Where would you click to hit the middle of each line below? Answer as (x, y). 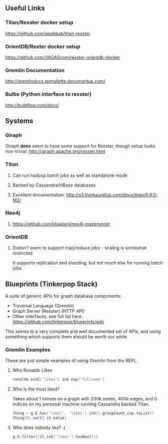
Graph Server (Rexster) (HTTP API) (49, 311)
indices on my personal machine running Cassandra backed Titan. (81, 404)
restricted (22, 253)
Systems (19, 121)
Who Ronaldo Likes (32, 370)
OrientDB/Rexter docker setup (43, 46)
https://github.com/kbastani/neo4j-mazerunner (61, 224)
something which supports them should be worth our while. (67, 337)
